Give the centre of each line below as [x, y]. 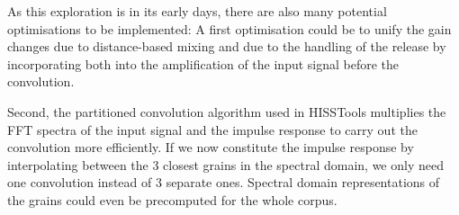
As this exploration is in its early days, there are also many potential [197, 11]
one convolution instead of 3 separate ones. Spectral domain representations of [224, 182]
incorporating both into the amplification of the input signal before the [203, 63]
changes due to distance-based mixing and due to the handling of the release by [227, 46]
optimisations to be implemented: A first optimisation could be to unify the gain [229, 28]
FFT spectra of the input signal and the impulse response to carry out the [212, 129]
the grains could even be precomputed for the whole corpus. [172, 199]
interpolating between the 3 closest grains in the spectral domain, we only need [225, 164]
